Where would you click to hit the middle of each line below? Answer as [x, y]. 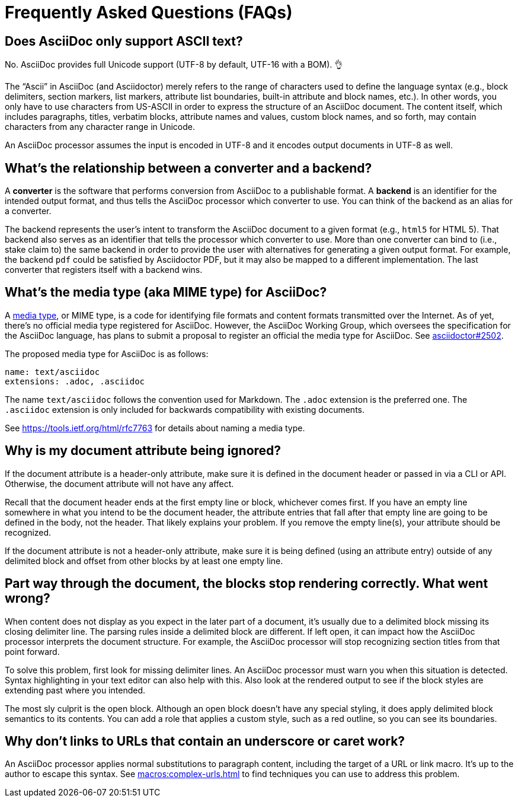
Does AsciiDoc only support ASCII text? [124, 41]
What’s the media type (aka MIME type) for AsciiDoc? [166, 292]
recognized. [28, 532]
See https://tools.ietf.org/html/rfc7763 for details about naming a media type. [155, 428]
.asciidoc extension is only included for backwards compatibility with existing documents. [185, 409]
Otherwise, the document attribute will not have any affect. [119, 483]
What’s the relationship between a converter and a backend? [188, 168]
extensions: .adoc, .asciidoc [75, 381]
